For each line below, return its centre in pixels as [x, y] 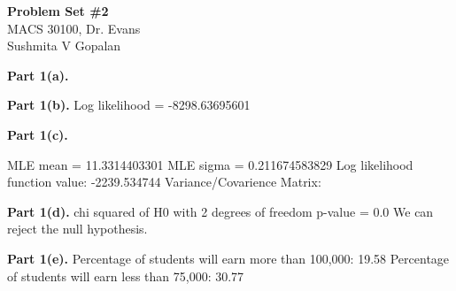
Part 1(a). [38, 75]
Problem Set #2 [58, 11]
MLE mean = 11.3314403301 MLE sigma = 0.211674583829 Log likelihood [210, 164]
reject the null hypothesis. [77, 229]
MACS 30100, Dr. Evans [74, 28]
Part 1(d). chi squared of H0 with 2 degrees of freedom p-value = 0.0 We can [220, 211]
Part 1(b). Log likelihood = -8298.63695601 [129, 105]
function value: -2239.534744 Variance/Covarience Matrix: [164, 182]
